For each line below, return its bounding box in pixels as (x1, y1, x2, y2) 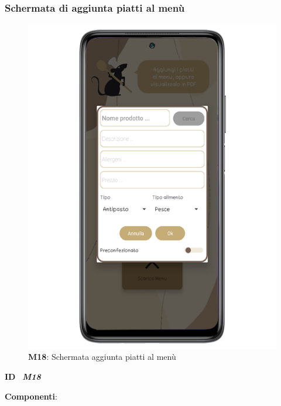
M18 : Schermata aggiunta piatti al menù (28, 351, 176, 363)
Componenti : (5, 390, 57, 402)
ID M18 (5, 370, 41, 383)
